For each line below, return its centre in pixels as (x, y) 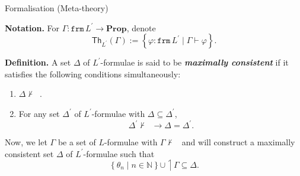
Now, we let (26, 142)
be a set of (77, 142)
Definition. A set (38, 62)
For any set (39, 113)
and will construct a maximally (238, 142)
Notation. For (32, 27)
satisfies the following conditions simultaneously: (93, 74)
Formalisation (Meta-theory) (57, 8)
